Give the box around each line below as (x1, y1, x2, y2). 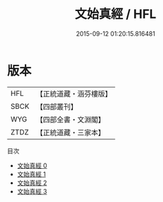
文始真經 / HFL (74, 6, 157, 22)
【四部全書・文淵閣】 (36, 114, 105, 124)
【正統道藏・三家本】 (36, 128, 105, 137)
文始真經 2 (17, 179, 47, 187)
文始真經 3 (17, 187, 47, 195)
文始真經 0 (17, 161, 47, 170)
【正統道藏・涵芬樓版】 (36, 89, 112, 99)
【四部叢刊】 (36, 101, 78, 111)
